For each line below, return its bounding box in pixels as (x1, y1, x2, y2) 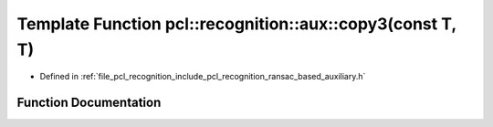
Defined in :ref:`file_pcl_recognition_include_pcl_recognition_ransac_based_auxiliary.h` (39, 71, 366, 82)
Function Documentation (16, 95, 162, 111)
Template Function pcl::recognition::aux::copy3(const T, (16, 14, 456, 34)
